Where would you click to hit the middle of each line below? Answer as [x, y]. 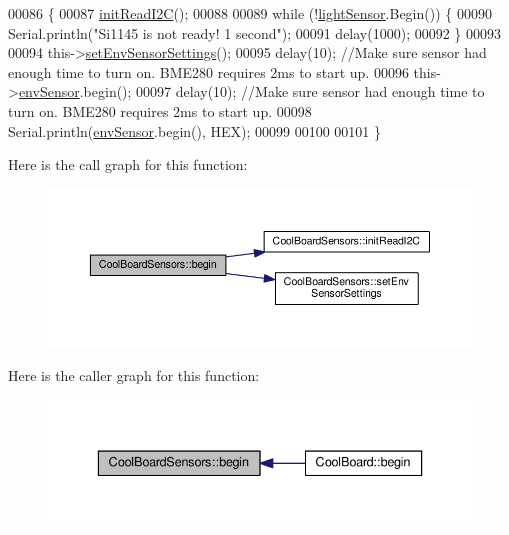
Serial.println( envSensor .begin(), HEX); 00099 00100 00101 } [195, 130]
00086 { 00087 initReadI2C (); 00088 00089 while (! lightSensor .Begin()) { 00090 [250, 13]
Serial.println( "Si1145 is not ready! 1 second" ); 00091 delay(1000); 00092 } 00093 [255, 32]
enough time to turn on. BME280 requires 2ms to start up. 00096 [208, 71]
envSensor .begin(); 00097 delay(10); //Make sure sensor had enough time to [251, 91]
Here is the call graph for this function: [128, 164]
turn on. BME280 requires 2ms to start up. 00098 [160, 110]
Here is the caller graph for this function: [134, 375]
